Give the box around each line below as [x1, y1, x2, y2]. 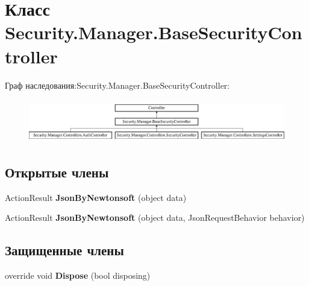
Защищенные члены [5, 241, 124, 259]
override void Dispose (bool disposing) [5, 269, 151, 282]
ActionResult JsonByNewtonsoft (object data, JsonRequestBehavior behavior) [5, 211, 305, 224]
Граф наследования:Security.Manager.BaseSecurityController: [5, 78, 230, 91]
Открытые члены [5, 162, 109, 181]
